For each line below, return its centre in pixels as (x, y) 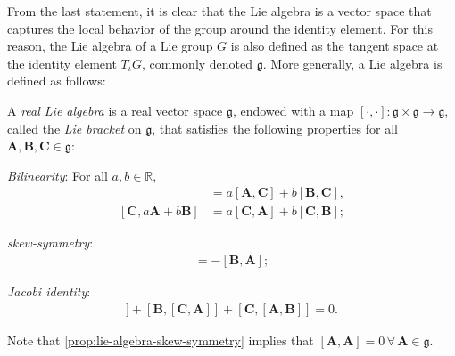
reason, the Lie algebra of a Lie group (110, 46)
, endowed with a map (293, 110)
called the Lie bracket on (74, 128)
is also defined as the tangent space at (335, 46)
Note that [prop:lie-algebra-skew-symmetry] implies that (161, 340)
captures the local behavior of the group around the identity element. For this (220, 28)
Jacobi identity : (49, 291)
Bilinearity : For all (58, 175)
